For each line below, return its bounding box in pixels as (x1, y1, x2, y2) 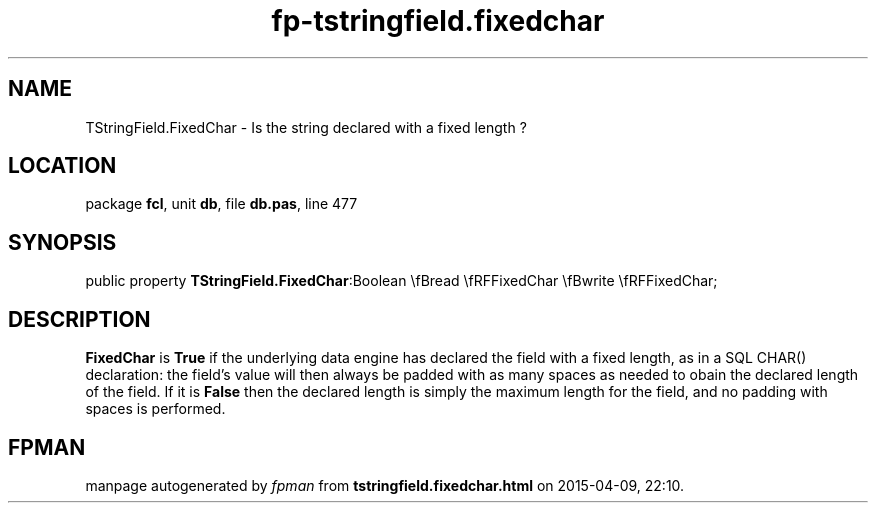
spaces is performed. (85, 400, 226, 418)
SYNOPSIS (8, 229, 117, 255)
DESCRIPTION (8, 306, 151, 332)
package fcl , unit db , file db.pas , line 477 (85, 195, 358, 213)
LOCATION (8, 153, 117, 179)
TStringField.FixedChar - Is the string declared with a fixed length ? (85, 118, 527, 136)
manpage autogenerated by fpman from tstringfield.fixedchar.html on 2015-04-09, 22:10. (85, 476, 685, 494)
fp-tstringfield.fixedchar (271, 4, 605, 38)
